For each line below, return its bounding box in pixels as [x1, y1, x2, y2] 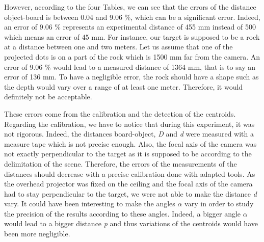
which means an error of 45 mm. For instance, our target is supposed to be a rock [4, 31, 260, 42]
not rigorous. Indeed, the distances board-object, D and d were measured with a [4, 128, 254, 139]
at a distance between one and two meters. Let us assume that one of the [4, 41, 233, 52]
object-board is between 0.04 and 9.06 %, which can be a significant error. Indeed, [4, 11, 260, 22]
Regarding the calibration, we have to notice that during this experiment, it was [4, 118, 255, 129]
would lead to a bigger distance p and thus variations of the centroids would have [4, 218, 258, 229]
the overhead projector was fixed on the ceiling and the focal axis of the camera [4, 178, 253, 189]
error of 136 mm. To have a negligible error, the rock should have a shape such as [4, 71, 259, 82]
